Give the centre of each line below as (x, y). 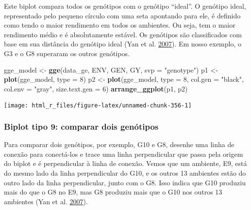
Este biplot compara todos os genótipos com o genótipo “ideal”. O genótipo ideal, (125, 6)
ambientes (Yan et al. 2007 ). (46, 201)
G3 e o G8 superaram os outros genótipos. (67, 53)
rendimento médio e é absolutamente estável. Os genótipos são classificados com (123, 34)
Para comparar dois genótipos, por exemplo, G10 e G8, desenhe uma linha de (119, 144)
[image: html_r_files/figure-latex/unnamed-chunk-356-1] (98, 106)
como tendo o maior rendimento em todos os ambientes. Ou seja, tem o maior (120, 25)
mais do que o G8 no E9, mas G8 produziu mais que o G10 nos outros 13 (113, 192)
